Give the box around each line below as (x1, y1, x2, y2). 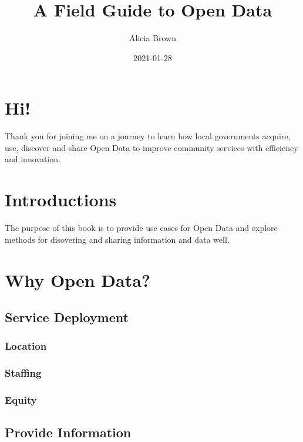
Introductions (5, 187, 117, 212)
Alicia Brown (129, 32, 176, 44)
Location (5, 339, 47, 353)
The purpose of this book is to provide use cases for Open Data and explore (5, 222, 278, 234)
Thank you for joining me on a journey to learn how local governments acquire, (5, 130, 291, 142)
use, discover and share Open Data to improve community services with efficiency (5, 141, 298, 153)
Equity (5, 393, 37, 407)
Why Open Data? (5, 267, 151, 292)
